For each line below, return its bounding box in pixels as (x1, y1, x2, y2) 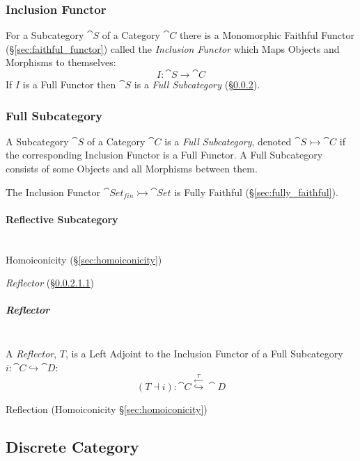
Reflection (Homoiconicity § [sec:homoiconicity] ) (6, 401, 208, 416)
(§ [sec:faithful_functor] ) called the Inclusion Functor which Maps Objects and (6, 41, 340, 56)
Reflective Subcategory (6, 211, 118, 226)
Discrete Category (6, 435, 139, 457)
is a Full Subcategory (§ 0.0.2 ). (134, 77, 260, 91)
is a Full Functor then (22, 77, 116, 91)
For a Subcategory (6, 28, 84, 42)
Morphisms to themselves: (6, 55, 116, 70)
